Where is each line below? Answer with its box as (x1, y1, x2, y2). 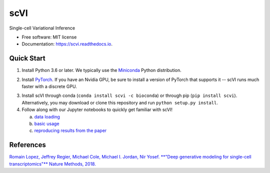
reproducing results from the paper (34, 127, 107, 133)
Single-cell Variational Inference (9, 25, 75, 31)
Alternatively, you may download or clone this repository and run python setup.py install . (21, 99, 218, 105)
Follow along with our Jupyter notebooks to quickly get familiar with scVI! (21, 106, 172, 112)
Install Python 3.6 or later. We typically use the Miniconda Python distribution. (21, 67, 182, 73)
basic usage (34, 120, 59, 126)
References (9, 140, 46, 149)
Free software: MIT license (21, 34, 77, 40)
